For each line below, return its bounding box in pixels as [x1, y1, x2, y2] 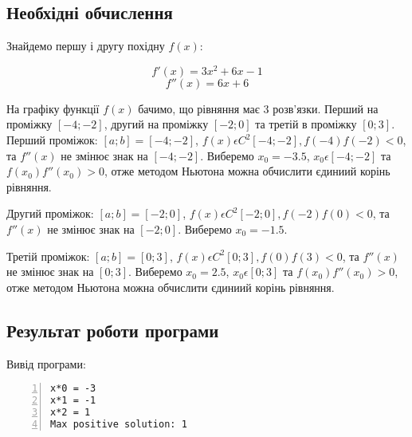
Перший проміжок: [6, 132, 98, 148]
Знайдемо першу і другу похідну [6, 37, 165, 54]
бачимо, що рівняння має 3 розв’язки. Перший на [138, 100, 379, 116]
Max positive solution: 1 [50, 418, 187, 430]
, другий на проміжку [104, 116, 209, 132]
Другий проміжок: [6, 205, 94, 222]
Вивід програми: [6, 355, 86, 372]
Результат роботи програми [6, 317, 219, 342]
